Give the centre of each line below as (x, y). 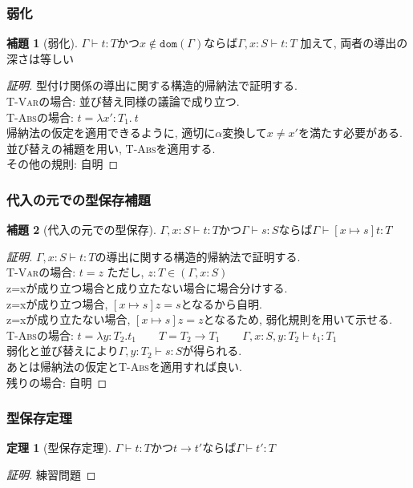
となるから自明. (221, 303)
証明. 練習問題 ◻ (51, 474)
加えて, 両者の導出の (354, 43)
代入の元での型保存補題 (79, 199)
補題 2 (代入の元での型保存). (81, 230)
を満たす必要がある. (350, 133)
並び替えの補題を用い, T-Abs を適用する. (111, 148)
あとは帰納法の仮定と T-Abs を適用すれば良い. (124, 366)
